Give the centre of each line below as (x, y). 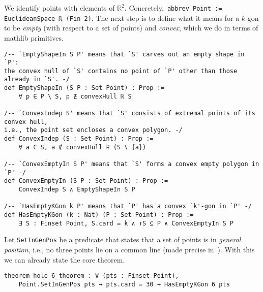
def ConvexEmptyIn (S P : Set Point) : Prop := (86, 181)
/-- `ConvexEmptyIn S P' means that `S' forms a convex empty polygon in (132, 164)
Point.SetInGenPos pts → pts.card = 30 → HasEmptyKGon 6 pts (124, 284)
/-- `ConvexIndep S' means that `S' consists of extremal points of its (130, 113)
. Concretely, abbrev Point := (173, 8)
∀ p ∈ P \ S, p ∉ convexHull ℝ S (75, 96)
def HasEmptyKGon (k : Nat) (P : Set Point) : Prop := (99, 215)
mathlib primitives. (34, 37)
